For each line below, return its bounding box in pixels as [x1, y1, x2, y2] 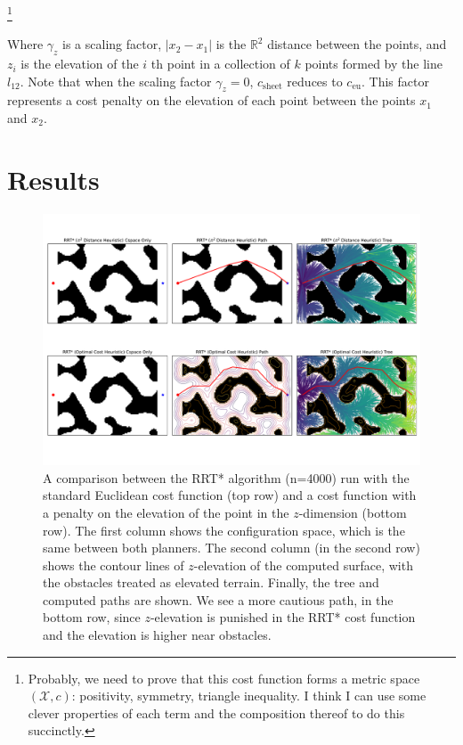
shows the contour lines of [43, 555, 184, 574]
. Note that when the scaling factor [20, 71, 212, 90]
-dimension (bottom [298, 503, 407, 521]
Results [7, 160, 100, 197]
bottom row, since [43, 608, 141, 626]
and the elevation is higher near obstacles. [43, 626, 272, 644]
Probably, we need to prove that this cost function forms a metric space [28, 668, 420, 687]
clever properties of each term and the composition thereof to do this [28, 703, 405, 722]
